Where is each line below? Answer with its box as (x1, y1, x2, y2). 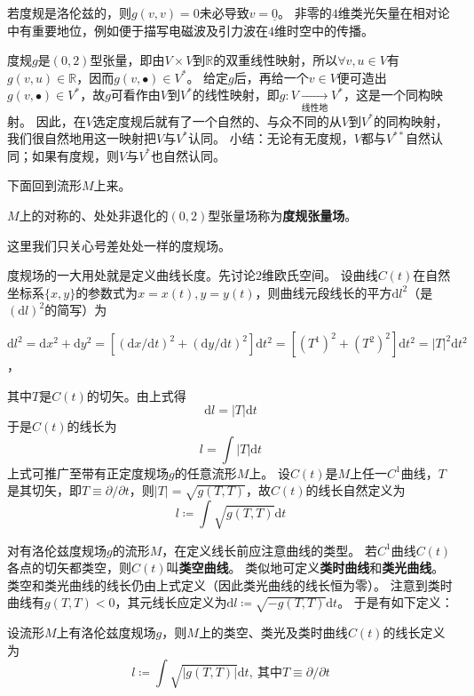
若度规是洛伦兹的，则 (7, 4, 131, 21)
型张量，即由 (90, 51, 165, 69)
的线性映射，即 (192, 85, 280, 104)
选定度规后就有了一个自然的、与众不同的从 (92, 111, 342, 130)
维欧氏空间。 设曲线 (262, 266, 378, 284)
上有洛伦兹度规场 (56, 623, 156, 642)
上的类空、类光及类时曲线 (198, 623, 348, 642)
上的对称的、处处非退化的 (19, 206, 169, 225)
